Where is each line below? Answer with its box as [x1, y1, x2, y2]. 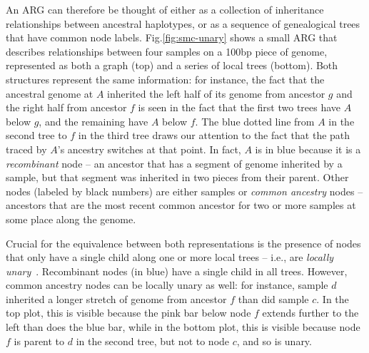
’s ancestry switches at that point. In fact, [57, 141, 241, 156]
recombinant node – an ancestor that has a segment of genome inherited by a [6, 155, 343, 170]
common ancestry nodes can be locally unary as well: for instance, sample [6, 277, 328, 292]
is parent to [14, 333, 65, 348]
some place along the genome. [6, 211, 136, 226]
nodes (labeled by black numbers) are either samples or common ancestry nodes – [6, 183, 363, 198]
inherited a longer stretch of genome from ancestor [6, 291, 227, 306]
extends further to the [262, 305, 359, 320]
